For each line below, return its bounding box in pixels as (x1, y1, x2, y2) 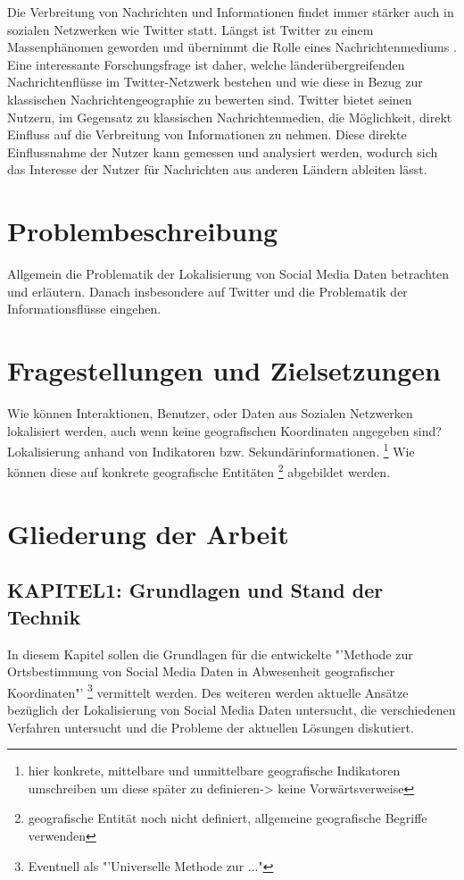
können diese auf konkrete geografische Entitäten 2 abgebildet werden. (7, 460, 391, 482)
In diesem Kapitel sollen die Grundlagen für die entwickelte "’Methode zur (7, 644, 413, 663)
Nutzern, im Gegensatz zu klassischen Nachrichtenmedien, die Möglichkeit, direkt (7, 107, 452, 126)
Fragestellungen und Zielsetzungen (7, 352, 441, 389)
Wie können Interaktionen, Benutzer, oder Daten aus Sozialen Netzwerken (7, 403, 413, 422)
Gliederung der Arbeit (7, 515, 289, 551)
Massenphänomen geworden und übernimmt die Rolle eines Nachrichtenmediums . (7, 38, 457, 56)
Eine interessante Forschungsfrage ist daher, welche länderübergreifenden (7, 54, 405, 73)
